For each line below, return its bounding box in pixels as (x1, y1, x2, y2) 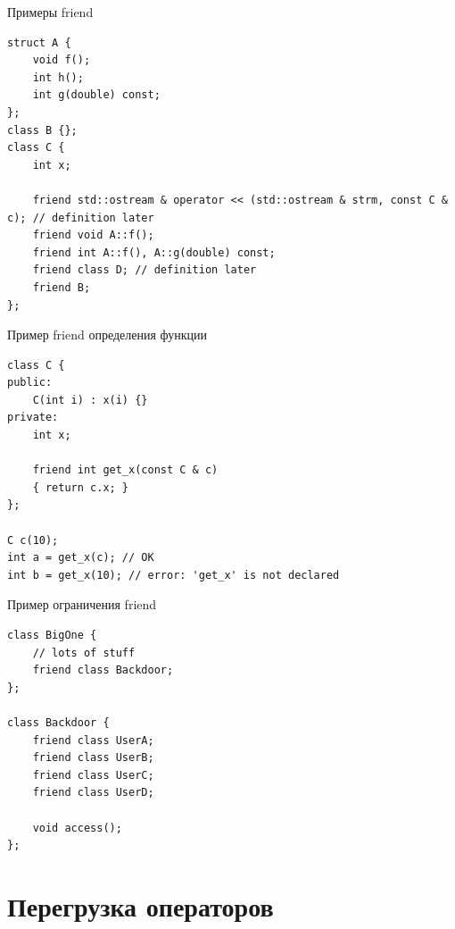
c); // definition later (7, 211, 154, 224)
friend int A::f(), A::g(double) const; (32, 246, 276, 259)
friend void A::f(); (32, 229, 154, 242)
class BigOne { (7, 629, 97, 641)
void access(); (32, 821, 122, 834)
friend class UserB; (32, 751, 154, 765)
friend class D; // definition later (32, 264, 257, 277)
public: (7, 376, 53, 389)
